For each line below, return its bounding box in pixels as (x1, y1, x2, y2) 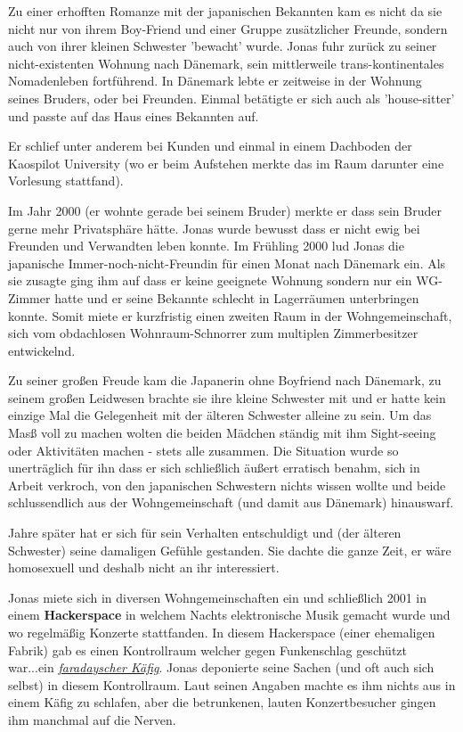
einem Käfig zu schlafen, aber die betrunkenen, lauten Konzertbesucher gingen (8, 693, 436, 711)
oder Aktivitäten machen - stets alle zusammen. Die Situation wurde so (8, 440, 399, 459)
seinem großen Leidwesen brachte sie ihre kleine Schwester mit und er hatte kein (8, 388, 446, 407)
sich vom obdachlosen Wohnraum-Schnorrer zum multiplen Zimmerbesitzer (8, 324, 418, 342)
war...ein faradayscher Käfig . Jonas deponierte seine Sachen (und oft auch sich (8, 658, 435, 677)
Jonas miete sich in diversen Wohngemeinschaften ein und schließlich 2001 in (8, 588, 426, 606)
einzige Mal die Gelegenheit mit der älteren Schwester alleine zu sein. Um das (8, 406, 432, 424)
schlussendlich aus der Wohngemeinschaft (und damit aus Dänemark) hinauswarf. (8, 493, 454, 512)
